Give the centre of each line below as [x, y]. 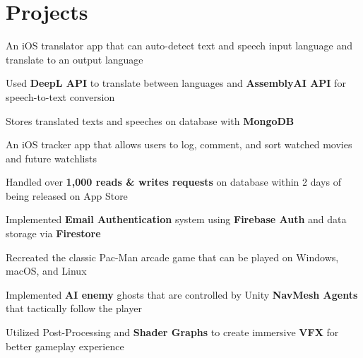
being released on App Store [67, 195]
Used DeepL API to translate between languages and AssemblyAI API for [176, 83]
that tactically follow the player [74, 308]
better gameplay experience [65, 346]
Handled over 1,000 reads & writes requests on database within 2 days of [173, 182]
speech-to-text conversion [60, 96]
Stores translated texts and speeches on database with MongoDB [150, 120]
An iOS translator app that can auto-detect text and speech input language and [179, 46]
